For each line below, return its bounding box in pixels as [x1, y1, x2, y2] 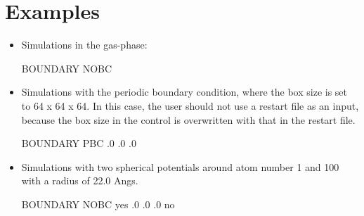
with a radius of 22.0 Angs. [21, 173, 138, 188]
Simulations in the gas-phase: [21, 37, 148, 52]
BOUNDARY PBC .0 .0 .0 [21, 136, 136, 151]
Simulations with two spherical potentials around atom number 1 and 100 [21, 159, 339, 174]
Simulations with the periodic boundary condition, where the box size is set [21, 84, 348, 99]
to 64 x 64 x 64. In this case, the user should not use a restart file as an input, [21, 98, 359, 113]
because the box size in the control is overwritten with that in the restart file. [21, 112, 356, 127]
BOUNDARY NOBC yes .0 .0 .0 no [21, 196, 175, 211]
